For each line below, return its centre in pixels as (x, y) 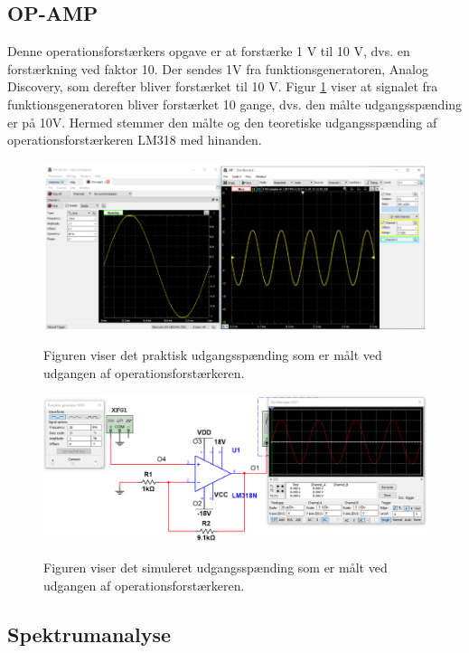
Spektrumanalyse (89, 634)
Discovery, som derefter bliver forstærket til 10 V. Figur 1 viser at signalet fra (223, 86)
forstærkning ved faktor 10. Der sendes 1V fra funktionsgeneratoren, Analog (218, 68)
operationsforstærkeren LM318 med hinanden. (135, 140)
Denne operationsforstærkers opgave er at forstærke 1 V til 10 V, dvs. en (209, 51)
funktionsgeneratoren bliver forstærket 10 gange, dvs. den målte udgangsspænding (235, 104)
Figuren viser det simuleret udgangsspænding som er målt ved (216, 568)
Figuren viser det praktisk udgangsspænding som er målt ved (213, 355)
